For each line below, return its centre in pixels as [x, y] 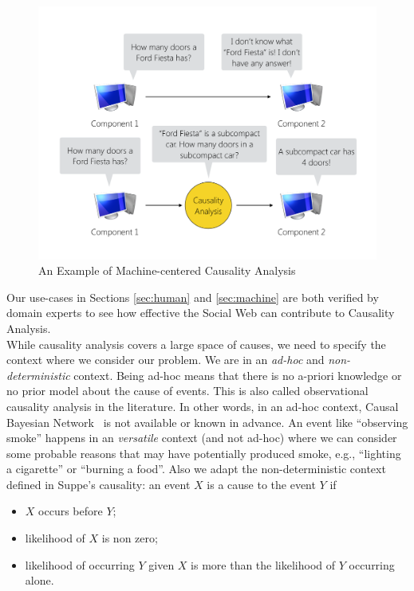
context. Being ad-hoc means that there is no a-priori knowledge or [238, 375]
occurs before [71, 511]
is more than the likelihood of [263, 564]
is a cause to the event [261, 484]
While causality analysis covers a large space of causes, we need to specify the [196, 344]
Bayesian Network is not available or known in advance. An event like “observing [207, 422]
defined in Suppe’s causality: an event [99, 484]
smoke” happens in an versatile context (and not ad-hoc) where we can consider [202, 438]
